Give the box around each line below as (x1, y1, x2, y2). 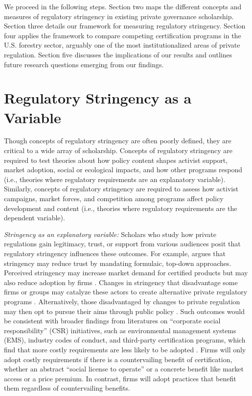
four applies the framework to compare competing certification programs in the (4, 30, 241, 40)
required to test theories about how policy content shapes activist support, (4, 155, 228, 165)
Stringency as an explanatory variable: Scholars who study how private (4, 229, 216, 239)
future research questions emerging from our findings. (4, 59, 164, 69)
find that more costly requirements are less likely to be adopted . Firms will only (4, 344, 246, 354)
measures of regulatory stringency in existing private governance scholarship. (4, 11, 234, 21)
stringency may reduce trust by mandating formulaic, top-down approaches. (4, 258, 231, 268)
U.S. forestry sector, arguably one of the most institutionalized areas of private (4, 40, 240, 50)
